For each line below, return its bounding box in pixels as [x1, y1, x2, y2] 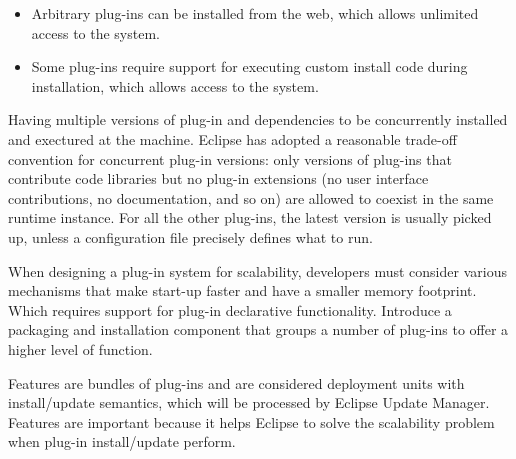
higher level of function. [8, 338, 153, 359]
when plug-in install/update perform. [8, 431, 236, 452]
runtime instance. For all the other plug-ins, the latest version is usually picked [8, 207, 492, 228]
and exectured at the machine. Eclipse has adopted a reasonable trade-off [8, 128, 457, 149]
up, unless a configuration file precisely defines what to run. [8, 226, 373, 247]
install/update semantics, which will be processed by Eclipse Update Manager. [8, 392, 490, 413]
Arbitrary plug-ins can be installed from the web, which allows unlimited [31, 3, 479, 23]
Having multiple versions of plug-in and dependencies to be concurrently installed [8, 109, 508, 130]
